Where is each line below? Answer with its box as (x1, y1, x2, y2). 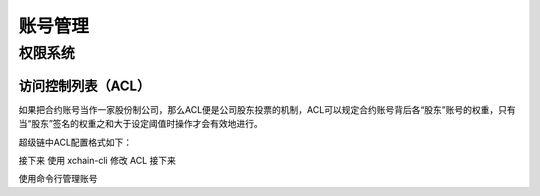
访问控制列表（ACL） (18, 77, 151, 94)
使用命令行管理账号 (18, 173, 98, 185)
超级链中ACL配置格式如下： (18, 136, 133, 148)
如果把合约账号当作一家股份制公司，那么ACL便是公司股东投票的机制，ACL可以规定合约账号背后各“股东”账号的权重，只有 (18, 103, 516, 115)
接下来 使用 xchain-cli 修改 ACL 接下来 (18, 154, 177, 166)
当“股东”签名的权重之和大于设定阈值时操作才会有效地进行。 (18, 118, 264, 130)
